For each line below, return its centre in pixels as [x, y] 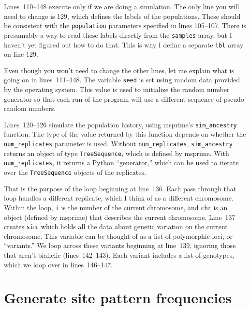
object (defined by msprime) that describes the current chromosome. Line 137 [120, 217]
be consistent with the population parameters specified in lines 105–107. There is [125, 25]
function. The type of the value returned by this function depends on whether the [125, 134]
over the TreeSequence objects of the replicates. [75, 172]
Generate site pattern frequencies [118, 298]
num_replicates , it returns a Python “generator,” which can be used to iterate [121, 163]
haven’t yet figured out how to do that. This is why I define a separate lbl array [124, 44]
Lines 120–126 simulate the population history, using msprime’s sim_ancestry [120, 124]
